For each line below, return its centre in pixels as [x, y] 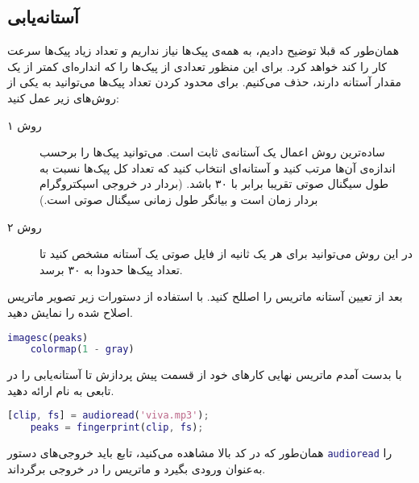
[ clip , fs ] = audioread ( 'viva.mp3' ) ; [108, 416]
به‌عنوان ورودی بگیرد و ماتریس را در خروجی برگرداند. [137, 468]
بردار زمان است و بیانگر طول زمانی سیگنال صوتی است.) [179, 199]
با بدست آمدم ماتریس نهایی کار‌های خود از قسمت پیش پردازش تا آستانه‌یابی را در [205, 375]
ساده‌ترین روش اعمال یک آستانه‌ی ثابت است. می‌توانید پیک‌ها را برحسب [212, 152]
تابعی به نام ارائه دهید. [61, 390]
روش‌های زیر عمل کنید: [64, 97]
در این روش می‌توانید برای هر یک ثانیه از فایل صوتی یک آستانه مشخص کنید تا [226, 254]
